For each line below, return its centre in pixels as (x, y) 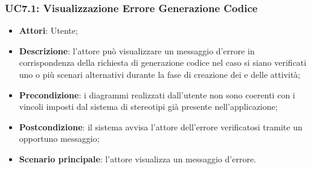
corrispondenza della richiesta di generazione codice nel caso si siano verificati (163, 62)
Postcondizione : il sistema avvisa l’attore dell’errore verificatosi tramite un (161, 126)
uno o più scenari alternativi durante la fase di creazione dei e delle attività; (160, 74)
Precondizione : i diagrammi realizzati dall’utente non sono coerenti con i (157, 94)
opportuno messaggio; (59, 139)
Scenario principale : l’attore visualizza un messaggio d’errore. (138, 158)
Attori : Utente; (48, 30)
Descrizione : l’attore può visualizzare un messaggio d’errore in (137, 50)
